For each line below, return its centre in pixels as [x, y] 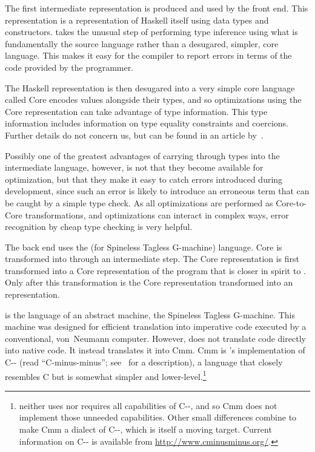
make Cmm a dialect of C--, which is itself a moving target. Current [145, 429]
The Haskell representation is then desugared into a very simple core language [150, 87]
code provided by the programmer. [69, 67]
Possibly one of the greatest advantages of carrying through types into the [142, 155]
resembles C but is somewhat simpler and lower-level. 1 [106, 375]
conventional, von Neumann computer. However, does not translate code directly [155, 338]
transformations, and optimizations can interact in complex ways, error [157, 215]
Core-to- [291, 202]
